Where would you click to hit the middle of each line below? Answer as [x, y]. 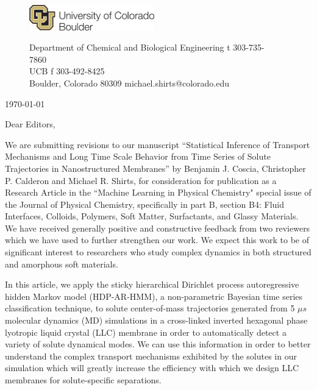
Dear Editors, [30, 124]
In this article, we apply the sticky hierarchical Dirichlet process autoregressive [152, 284]
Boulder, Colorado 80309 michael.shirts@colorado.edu [129, 83]
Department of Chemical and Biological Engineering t [130, 47]
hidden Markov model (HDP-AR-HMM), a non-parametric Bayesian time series [154, 296]
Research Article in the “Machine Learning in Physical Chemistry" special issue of [158, 192]
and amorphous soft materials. [62, 264]
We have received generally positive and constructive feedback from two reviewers [158, 228]
